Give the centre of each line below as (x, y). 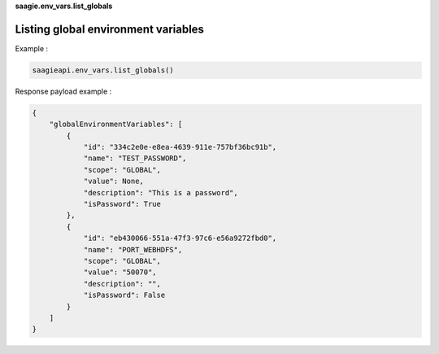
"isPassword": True (122, 204)
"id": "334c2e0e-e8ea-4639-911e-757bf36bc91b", (180, 147)
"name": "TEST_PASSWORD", (135, 158)
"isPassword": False (124, 295)
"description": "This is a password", (161, 192)
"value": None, (113, 181)
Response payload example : (63, 91)
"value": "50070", (120, 272)
